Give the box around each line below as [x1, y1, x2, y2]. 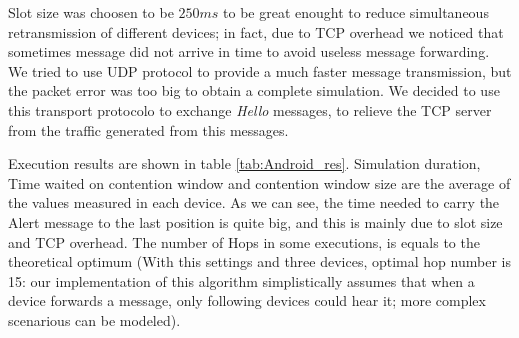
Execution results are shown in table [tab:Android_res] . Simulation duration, [8, 153, 481, 174]
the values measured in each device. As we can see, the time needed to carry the [8, 192, 500, 213]
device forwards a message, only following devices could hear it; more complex [8, 290, 486, 311]
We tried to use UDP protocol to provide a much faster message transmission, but [8, 60, 512, 81]
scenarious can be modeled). [8, 309, 181, 330]
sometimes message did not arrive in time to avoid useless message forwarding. [8, 41, 490, 62]
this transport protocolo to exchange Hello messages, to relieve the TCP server [8, 99, 492, 120]
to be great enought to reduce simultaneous [223, 2, 489, 22]
